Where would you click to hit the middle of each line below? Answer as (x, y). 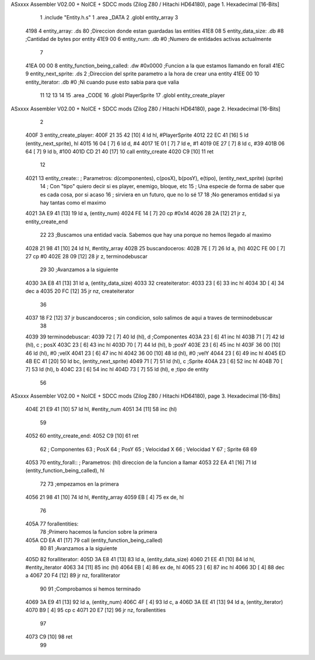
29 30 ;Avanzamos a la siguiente (79, 269)
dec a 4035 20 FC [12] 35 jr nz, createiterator (80, 291)
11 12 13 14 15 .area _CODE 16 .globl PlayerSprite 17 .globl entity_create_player (132, 95)
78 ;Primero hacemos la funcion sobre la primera (99, 532)
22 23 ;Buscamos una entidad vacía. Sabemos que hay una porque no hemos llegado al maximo (155, 235)
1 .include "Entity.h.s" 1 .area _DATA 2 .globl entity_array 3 (109, 18)
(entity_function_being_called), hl (65, 471)
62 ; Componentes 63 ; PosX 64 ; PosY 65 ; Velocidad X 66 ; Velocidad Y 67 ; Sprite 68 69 (148, 449)
